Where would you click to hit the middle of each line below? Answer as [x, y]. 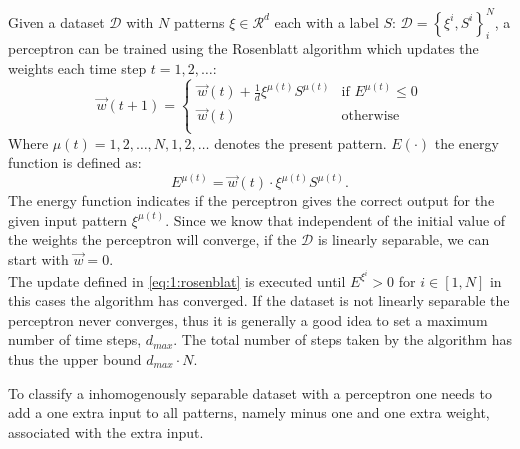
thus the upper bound [75, 359]
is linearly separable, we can [403, 239]
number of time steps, [75, 339]
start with [38, 258]
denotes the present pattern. [300, 142]
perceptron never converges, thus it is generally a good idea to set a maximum [248, 319]
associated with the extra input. [106, 431]
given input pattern [68, 219]
